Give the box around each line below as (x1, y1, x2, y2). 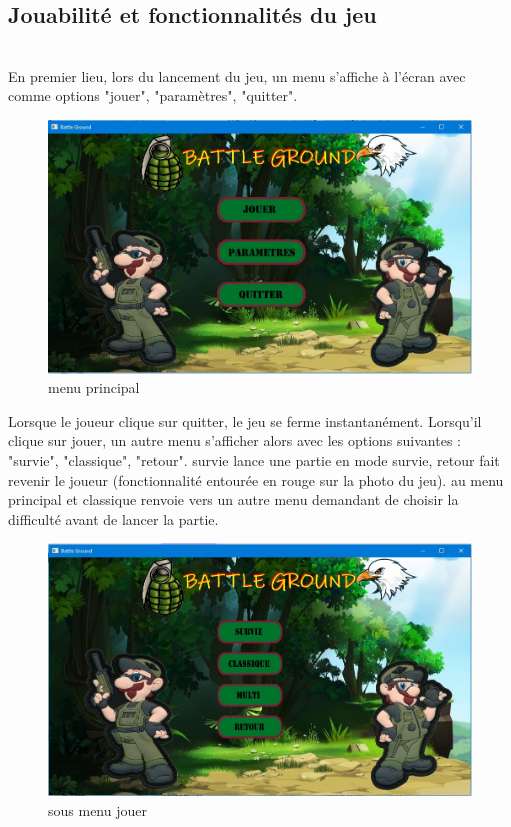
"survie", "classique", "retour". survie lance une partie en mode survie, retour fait (8, 449, 500, 470)
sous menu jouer (48, 800, 147, 821)
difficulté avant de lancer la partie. (8, 508, 219, 529)
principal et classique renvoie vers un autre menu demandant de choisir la (8, 489, 459, 510)
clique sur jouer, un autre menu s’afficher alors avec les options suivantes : (8, 430, 461, 451)
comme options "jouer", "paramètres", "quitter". (8, 85, 298, 106)
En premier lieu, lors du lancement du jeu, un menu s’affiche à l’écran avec (8, 65, 466, 86)
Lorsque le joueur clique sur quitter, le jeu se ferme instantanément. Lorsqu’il (8, 410, 482, 431)
